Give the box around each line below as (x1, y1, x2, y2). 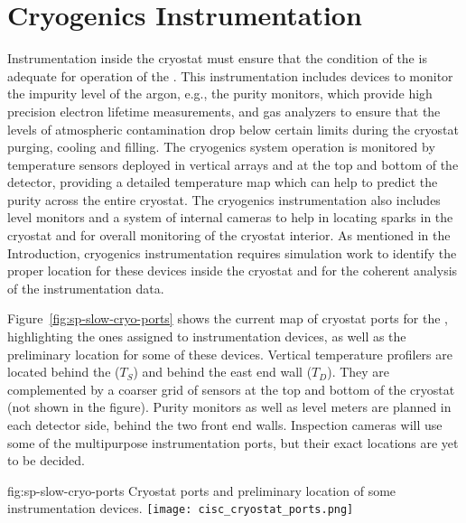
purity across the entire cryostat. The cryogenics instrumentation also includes (7, 190, 441, 209)
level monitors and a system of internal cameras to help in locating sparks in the (7, 208, 453, 227)
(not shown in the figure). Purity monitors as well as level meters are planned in (7, 397, 452, 416)
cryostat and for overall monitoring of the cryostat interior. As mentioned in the (7, 226, 451, 245)
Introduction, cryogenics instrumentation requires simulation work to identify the (7, 243, 457, 262)
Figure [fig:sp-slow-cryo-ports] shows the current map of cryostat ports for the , (7, 309, 448, 328)
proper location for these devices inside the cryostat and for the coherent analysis (7, 261, 458, 280)
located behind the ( (7, 362, 120, 381)
